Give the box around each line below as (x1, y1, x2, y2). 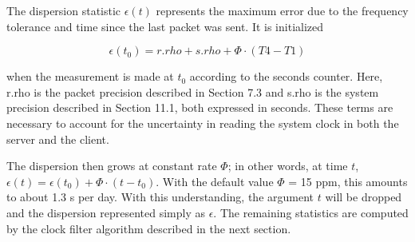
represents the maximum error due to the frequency (156, 2, 409, 18)
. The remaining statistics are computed (213, 204, 409, 220)
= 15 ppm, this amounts (288, 173, 408, 189)
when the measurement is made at (6, 68, 174, 85)
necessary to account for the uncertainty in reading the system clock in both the (6, 114, 399, 131)
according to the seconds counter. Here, (189, 68, 383, 85)
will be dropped (325, 188, 402, 205)
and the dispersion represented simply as (6, 204, 206, 220)
